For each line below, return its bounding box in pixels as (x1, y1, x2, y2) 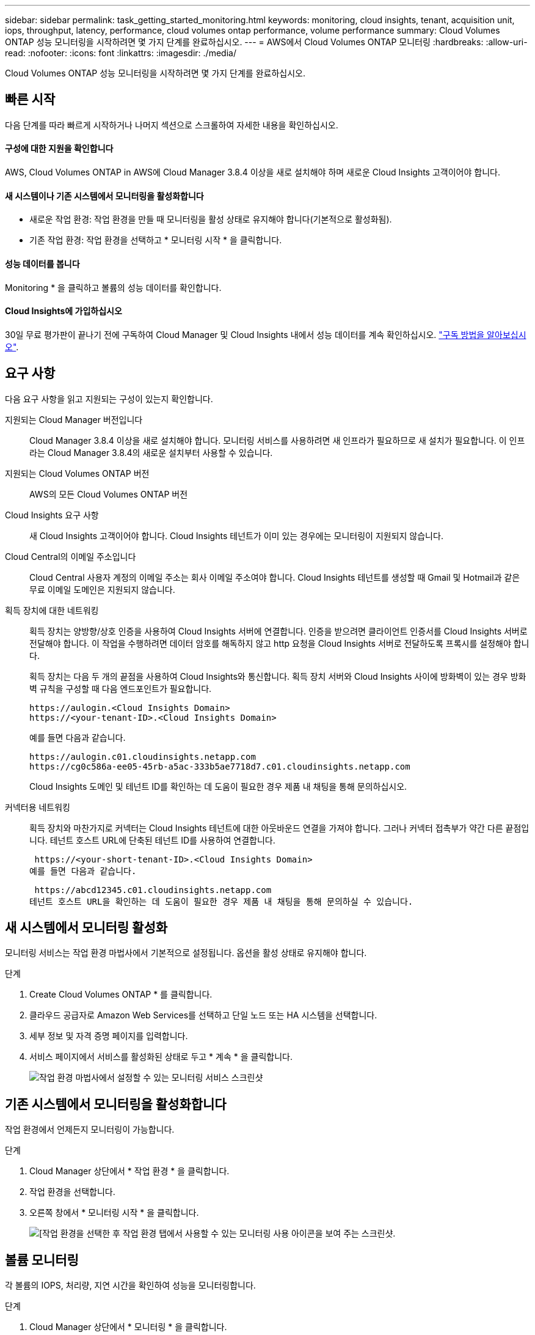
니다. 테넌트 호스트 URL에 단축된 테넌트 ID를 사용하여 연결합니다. (29, 834, 275, 845)
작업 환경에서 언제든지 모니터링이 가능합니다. (5, 1124, 175, 1135)
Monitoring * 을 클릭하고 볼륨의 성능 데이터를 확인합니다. (5, 282, 222, 293)
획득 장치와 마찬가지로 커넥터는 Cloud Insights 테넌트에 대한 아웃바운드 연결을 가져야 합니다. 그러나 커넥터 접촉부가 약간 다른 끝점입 (29, 822, 530, 833)
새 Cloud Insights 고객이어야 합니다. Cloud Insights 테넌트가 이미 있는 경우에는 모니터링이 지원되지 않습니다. (29, 530, 443, 541)
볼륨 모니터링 (5, 1252, 79, 1268)
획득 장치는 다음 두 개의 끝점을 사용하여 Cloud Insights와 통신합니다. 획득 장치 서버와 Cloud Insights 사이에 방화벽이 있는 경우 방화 (29, 671, 526, 682)
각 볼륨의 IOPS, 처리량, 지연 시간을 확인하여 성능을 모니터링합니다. (5, 1280, 256, 1291)
